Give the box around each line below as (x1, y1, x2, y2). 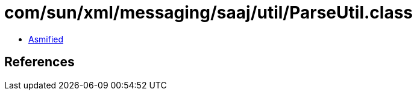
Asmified (28, 33, 64, 44)
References (4, 54, 75, 70)
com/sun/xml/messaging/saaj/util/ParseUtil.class (4, 2, 413, 23)
